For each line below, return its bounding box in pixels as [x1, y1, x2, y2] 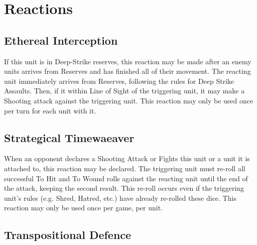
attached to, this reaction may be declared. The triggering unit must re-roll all [4, 163, 245, 173]
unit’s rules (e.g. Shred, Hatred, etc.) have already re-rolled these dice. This [4, 192, 236, 203]
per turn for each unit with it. [4, 105, 96, 115]
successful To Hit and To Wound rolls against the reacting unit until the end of [4, 173, 248, 183]
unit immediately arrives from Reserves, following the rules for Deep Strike [4, 75, 234, 86]
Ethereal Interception [4, 32, 118, 48]
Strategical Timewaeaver [4, 130, 135, 145]
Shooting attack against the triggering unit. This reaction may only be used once [4, 95, 253, 105]
